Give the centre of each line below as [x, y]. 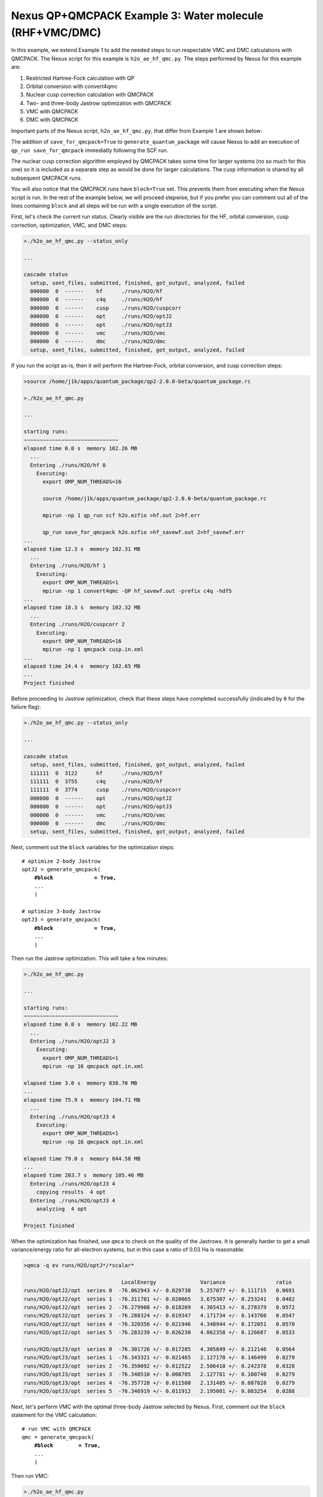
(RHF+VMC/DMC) [56, 32]
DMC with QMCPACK [52, 120]
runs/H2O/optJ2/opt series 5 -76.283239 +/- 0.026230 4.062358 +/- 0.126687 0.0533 [159, 1333]
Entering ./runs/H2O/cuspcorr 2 [77, 625]
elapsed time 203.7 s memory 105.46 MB [83, 1175]
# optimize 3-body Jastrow [61, 911]
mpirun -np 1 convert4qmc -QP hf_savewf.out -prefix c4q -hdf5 [137, 591]
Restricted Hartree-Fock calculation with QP [80, 78]
